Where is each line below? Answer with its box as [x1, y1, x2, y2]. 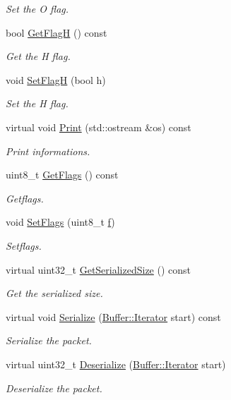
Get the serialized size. [6, 286, 103, 301]
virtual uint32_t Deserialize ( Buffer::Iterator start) [6, 356, 226, 371]
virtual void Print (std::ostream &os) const [6, 119, 191, 134]
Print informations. [6, 143, 90, 158]
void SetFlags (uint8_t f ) [6, 214, 115, 229]
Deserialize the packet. [6, 380, 102, 395]
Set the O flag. [6, 1, 69, 16]
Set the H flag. [6, 96, 69, 111]
